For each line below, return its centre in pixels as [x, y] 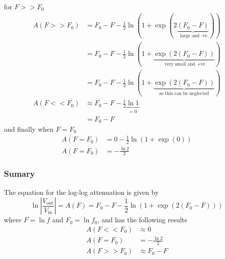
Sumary [20, 174]
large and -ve [194, 36]
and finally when [29, 129]
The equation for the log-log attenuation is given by [82, 192]
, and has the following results [142, 220]
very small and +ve [185, 64]
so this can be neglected [184, 93]
